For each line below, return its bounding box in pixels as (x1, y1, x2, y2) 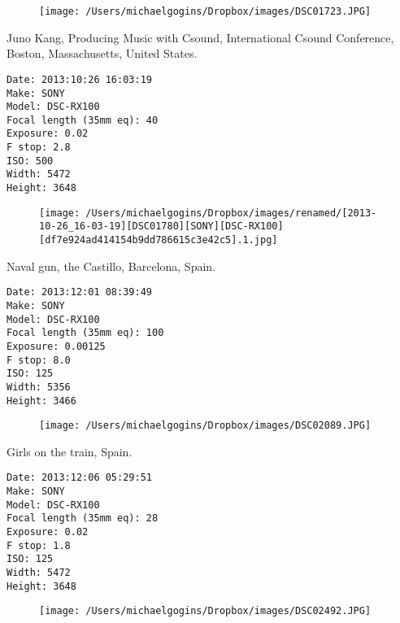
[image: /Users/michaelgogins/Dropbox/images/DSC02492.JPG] (39, 605, 372, 617)
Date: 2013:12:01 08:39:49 (7, 286, 152, 298)
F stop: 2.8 (7, 142, 71, 154)
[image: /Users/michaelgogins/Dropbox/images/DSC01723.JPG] (39, 6, 372, 17)
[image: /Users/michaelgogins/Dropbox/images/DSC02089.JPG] (39, 420, 372, 432)
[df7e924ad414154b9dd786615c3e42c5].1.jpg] (39, 234, 278, 246)
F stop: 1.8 (7, 539, 71, 551)
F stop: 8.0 (7, 354, 71, 366)
